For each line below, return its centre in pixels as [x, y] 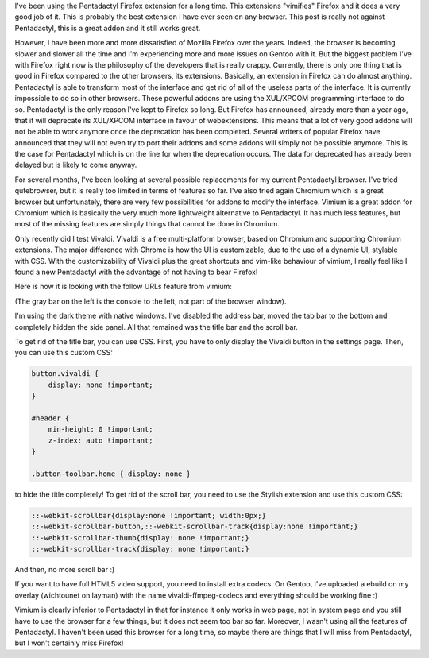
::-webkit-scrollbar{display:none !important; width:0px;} [149, 515]
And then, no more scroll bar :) [65, 569]
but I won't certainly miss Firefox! [69, 643]
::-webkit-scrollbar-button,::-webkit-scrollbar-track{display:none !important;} [195, 527]
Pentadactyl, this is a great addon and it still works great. [108, 28]
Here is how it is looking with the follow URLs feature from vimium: [123, 287]
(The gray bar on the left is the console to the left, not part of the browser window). [151, 301]
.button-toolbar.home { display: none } [111, 474]
